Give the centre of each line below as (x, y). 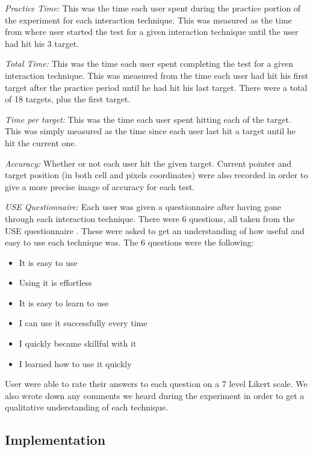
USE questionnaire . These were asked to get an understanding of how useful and (155, 230)
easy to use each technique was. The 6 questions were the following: (129, 242)
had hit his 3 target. (42, 43)
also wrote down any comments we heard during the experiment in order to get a (155, 395)
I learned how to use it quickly (75, 363)
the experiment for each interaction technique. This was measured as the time (148, 20)
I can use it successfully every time (83, 323)
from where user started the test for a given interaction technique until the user (152, 32)
